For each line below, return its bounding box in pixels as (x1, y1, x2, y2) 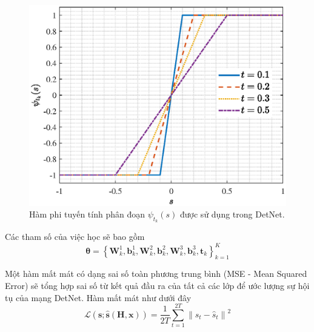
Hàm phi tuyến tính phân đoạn (29, 208, 145, 221)
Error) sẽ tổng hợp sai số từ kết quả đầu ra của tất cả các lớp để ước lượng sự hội (5, 279, 310, 291)
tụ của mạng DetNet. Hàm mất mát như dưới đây (5, 291, 192, 304)
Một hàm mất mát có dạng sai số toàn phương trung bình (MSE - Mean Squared (5, 267, 307, 280)
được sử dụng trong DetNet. (180, 208, 285, 221)
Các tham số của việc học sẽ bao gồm (5, 230, 145, 243)
